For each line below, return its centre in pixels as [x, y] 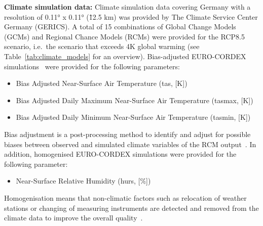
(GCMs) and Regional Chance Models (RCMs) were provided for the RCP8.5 [124, 36]
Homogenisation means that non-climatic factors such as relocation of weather [125, 197]
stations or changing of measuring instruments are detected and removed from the [131, 208]
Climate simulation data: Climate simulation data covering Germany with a [127, 7]
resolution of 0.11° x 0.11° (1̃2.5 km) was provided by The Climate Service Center [131, 16]
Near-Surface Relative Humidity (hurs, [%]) [83, 181]
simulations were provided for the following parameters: [92, 66]
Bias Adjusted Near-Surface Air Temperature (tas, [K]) [102, 83]
